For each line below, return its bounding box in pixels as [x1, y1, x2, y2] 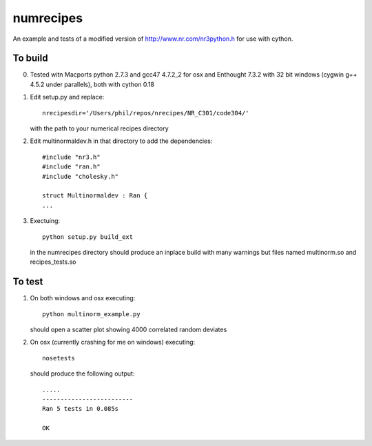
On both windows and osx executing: [30, 294, 136, 302]
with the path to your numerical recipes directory [30, 124, 169, 133]
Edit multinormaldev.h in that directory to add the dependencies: [30, 137, 213, 145]
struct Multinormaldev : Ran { [42, 192, 148, 200]
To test [12, 276, 43, 288]
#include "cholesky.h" [42, 173, 119, 180]
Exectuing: [30, 217, 61, 225]
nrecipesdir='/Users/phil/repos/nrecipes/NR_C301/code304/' [42, 109, 249, 117]
